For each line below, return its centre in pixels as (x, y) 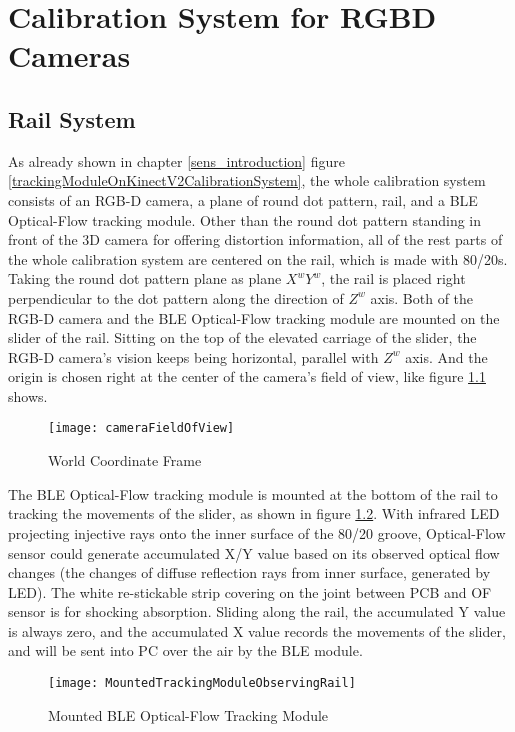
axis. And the (446, 356)
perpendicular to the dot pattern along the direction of (176, 297)
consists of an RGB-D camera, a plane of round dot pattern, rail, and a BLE (243, 199)
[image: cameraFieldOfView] (141, 428)
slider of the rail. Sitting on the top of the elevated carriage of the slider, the (242, 337)
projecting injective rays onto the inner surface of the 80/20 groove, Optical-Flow (257, 532)
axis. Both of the (422, 297)
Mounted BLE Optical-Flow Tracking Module (188, 714)
